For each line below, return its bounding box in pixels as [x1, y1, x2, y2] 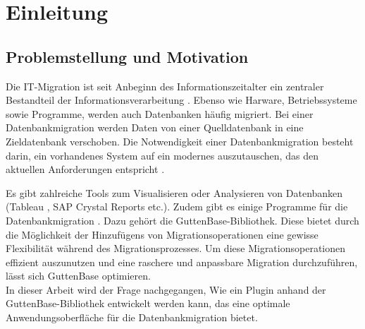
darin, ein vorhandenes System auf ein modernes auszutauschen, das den [6, 148, 318, 162]
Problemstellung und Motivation [6, 45, 249, 67]
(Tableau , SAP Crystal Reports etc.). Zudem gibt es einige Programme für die [6, 199, 348, 214]
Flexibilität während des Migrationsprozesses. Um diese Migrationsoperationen [6, 241, 346, 256]
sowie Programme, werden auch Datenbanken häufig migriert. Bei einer [6, 106, 314, 121]
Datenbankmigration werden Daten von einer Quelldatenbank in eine [6, 120, 304, 135]
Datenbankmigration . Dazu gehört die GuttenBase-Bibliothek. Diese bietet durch [6, 213, 359, 227]
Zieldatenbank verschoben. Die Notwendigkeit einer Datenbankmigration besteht [6, 133, 354, 148]
